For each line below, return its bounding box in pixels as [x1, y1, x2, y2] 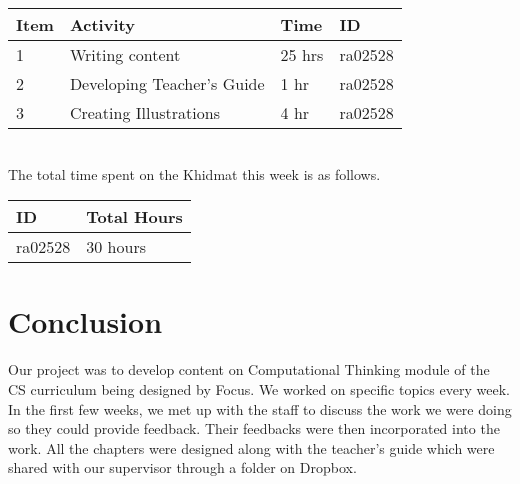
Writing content [69, 43, 181, 66]
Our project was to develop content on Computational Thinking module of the [8, 359, 490, 380]
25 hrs [280, 43, 324, 66]
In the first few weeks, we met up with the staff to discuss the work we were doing [8, 398, 512, 419]
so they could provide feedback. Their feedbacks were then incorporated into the [8, 418, 500, 439]
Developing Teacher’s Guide [69, 72, 265, 95]
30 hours [86, 235, 146, 259]
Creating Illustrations [69, 101, 220, 124]
